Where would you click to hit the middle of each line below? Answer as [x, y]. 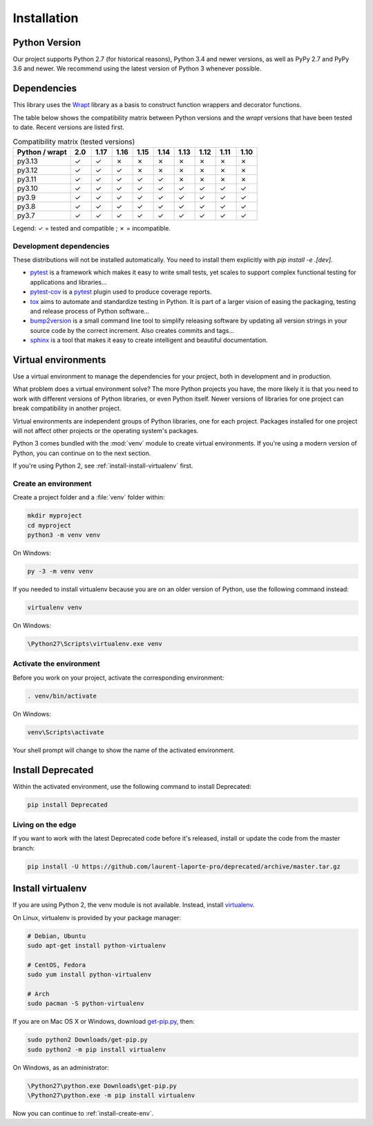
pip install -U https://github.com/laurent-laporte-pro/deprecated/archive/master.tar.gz [184, 866]
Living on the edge [45, 824]
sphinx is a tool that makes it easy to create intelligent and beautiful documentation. [149, 340]
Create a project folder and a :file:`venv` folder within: [89, 497]
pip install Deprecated [68, 804]
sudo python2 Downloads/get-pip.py [87, 1040]
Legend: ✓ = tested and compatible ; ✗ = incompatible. [92, 228]
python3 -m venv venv [64, 535]
